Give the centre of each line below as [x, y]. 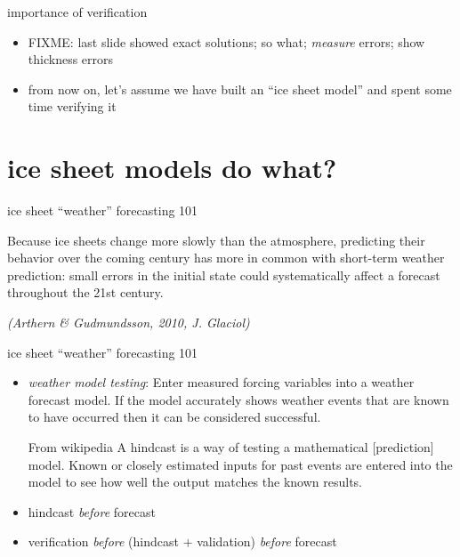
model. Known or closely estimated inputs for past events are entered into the [240, 464]
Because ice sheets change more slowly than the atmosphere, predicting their [216, 240]
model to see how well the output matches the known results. [195, 482]
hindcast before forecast [92, 511]
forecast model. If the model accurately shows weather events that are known [238, 399]
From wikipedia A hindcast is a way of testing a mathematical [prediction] [231, 447]
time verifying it [72, 106]
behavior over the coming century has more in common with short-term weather [226, 258]
